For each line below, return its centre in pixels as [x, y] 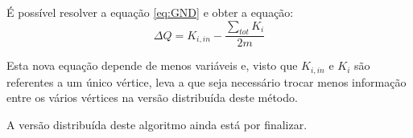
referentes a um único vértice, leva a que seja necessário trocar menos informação [206, 81]
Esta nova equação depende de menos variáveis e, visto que [152, 65]
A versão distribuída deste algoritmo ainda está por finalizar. [157, 125]
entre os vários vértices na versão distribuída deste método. [152, 97]
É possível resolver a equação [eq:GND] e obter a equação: [150, 12]
